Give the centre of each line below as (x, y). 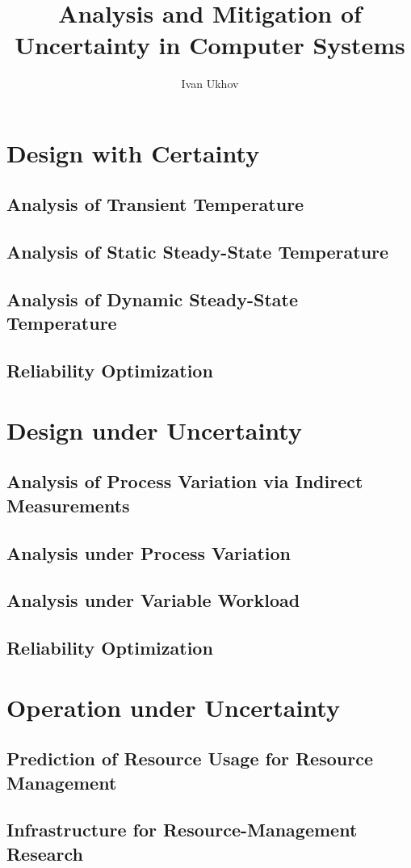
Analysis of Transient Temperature (155, 204)
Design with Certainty (133, 152)
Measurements (68, 505)
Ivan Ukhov (210, 84)
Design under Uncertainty (154, 430)
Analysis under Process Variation (149, 552)
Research (45, 853)
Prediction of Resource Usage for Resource (190, 758)
